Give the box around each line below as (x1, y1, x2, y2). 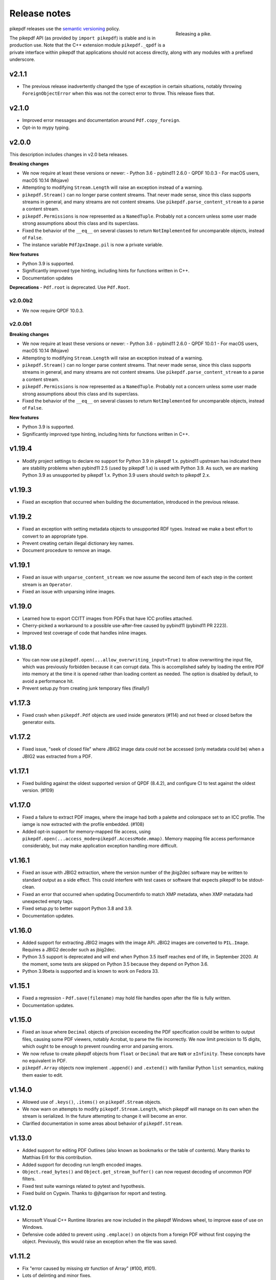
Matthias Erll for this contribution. (22, 1155, 93, 1161)
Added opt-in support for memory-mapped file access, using (22, 828, 151, 835)
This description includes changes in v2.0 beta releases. (9, 151, 129, 157)
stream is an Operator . (22, 581, 73, 587)
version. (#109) (22, 787, 54, 794)
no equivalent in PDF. (22, 1057, 67, 1063)
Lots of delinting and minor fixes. (22, 1272, 91, 1278)
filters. (22, 1176, 36, 1182)
